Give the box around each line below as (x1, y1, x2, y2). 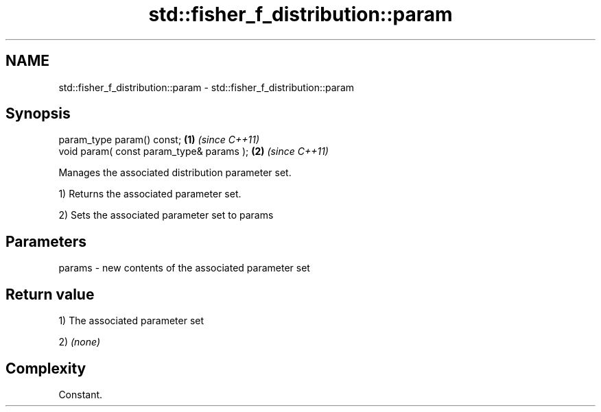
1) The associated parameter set (58, 315, 204, 327)
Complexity (5, 359, 86, 377)
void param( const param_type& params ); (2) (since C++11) (58, 145, 329, 158)
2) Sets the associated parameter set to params (58, 209, 274, 221)
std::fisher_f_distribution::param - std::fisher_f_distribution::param (58, 81, 354, 93)
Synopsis (5, 105, 71, 123)
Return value (5, 285, 95, 303)
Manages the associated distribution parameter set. (58, 167, 292, 179)
